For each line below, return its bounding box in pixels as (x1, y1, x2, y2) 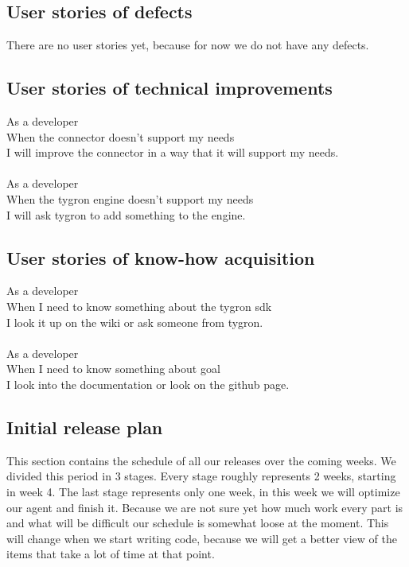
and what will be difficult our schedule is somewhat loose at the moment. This (6, 515, 389, 531)
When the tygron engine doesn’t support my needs (6, 190, 254, 207)
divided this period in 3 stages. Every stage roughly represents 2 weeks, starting (6, 468, 396, 484)
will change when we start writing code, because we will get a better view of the (6, 530, 397, 546)
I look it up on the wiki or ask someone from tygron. (6, 313, 263, 330)
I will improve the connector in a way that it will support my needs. (6, 144, 339, 161)
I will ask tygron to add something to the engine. (6, 206, 246, 223)
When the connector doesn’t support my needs (6, 128, 235, 145)
